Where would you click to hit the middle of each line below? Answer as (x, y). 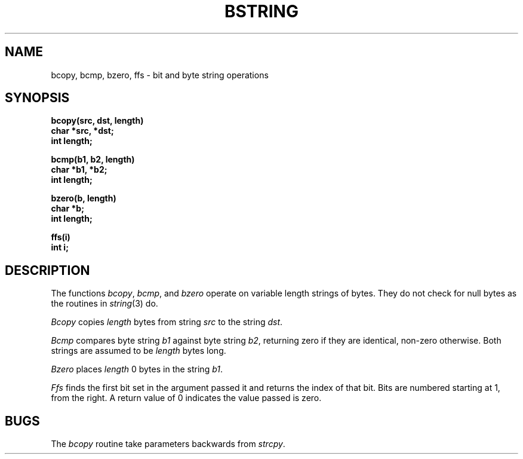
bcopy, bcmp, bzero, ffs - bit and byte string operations (160, 75)
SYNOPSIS (37, 98)
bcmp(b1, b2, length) (93, 160)
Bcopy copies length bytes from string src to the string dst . (167, 322)
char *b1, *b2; (79, 170)
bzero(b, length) (84, 198)
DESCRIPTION (47, 270)
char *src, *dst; (82, 131)
